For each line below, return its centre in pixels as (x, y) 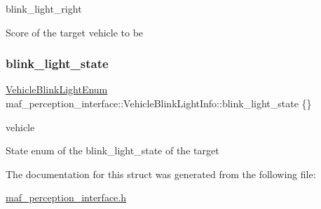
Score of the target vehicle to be (75, 32)
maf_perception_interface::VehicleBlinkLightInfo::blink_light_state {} (159, 103)
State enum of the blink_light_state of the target (112, 150)
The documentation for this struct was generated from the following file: (161, 174)
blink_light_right (44, 8)
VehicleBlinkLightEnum (57, 89)
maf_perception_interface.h (66, 197)
